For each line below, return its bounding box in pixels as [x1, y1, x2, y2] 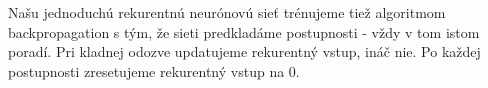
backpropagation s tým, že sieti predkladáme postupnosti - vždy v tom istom [8, 21, 480, 42]
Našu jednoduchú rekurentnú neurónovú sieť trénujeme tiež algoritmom [8, 2, 446, 22]
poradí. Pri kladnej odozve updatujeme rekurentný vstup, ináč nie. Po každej [8, 41, 481, 62]
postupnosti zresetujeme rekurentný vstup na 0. [8, 60, 300, 81]
